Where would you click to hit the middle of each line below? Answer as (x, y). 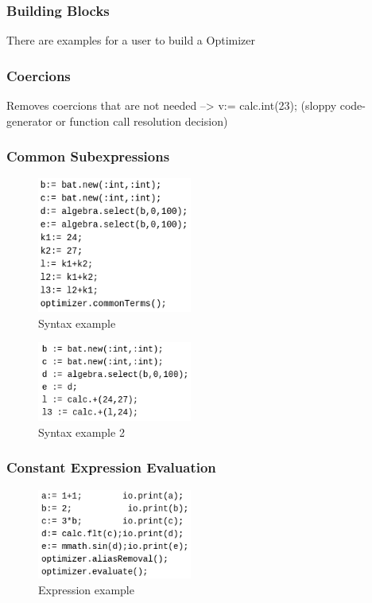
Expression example (86, 589)
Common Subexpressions (88, 156)
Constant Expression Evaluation (111, 467)
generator (29, 121)
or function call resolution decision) (142, 121)
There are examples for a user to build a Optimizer (131, 40)
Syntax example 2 (81, 432)
